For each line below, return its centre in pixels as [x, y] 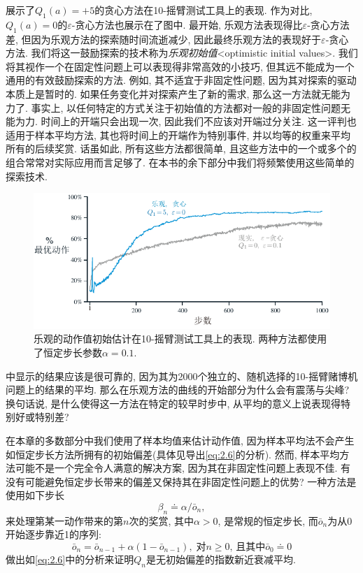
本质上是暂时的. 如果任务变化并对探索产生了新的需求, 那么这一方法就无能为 [178, 93]
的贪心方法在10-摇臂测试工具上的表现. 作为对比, [204, 10]
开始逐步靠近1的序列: [54, 534]
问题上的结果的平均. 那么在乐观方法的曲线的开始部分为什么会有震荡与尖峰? [178, 390]
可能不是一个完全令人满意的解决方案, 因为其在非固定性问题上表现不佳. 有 [183, 468]
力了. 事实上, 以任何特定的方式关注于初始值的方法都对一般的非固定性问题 [173, 107]
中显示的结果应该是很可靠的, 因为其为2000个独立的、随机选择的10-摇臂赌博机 [182, 376]
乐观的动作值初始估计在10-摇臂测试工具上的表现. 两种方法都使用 [180, 339]
